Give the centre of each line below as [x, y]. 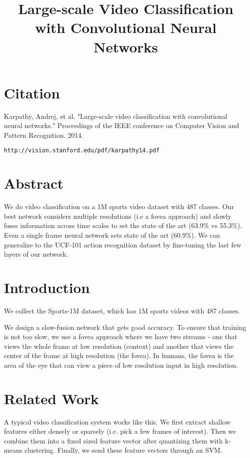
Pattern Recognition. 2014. [44, 135]
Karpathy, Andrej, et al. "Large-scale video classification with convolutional [116, 116]
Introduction [47, 287]
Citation [32, 92]
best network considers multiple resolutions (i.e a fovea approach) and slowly [118, 216]
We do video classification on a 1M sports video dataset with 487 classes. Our [119, 206]
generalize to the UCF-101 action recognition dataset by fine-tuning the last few [123, 244]
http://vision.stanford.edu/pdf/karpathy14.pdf [82, 151]
